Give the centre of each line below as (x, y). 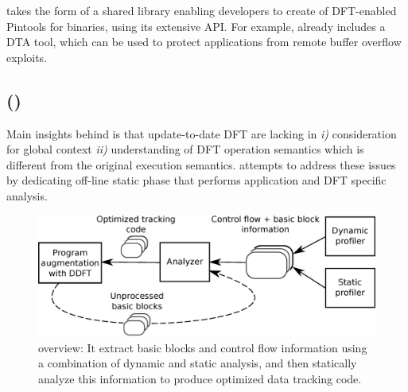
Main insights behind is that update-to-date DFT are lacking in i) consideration (202, 133)
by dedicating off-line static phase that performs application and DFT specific (196, 180)
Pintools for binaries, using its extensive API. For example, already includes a (196, 26)
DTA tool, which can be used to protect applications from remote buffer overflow (204, 42)
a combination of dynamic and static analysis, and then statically (198, 363)
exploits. (27, 57)
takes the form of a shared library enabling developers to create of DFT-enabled (202, 10)
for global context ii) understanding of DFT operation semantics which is (185, 149)
